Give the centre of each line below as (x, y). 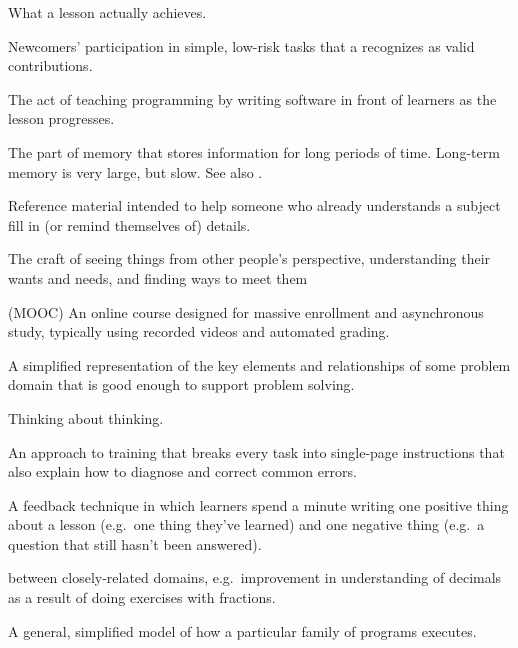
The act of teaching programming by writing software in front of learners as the (252, 98)
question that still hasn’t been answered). (135, 543)
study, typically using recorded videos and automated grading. (199, 331)
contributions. (50, 65)
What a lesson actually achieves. (107, 12)
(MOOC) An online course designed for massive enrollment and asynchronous (246, 311)
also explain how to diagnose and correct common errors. (182, 471)
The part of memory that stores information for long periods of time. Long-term (254, 151)
